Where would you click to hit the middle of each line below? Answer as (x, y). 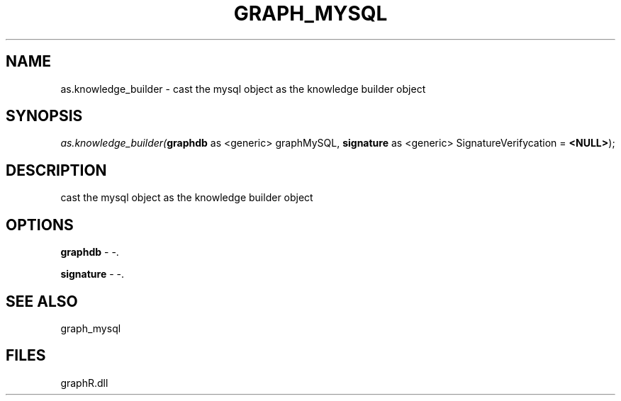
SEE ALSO (42, 301)
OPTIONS (40, 225)
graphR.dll (84, 383)
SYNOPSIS (44, 116)
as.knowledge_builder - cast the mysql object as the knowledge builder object (243, 89)
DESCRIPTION (56, 170)
